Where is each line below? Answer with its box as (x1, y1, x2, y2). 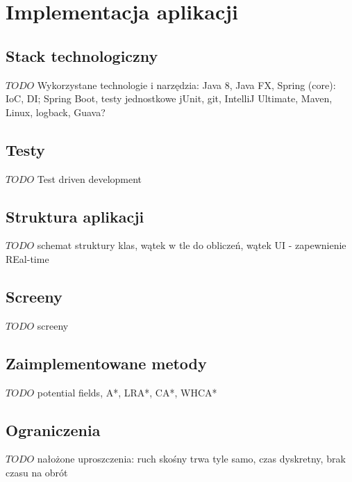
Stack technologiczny (6, 45, 158, 66)
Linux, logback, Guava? (6, 104, 106, 119)
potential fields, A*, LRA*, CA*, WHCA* (37, 385, 217, 399)
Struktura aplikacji (6, 205, 144, 227)
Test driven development (37, 171, 142, 186)
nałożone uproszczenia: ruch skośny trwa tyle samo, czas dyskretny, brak (37, 451, 346, 466)
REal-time (6, 251, 49, 266)
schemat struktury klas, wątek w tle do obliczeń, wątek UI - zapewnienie (37, 238, 346, 252)
